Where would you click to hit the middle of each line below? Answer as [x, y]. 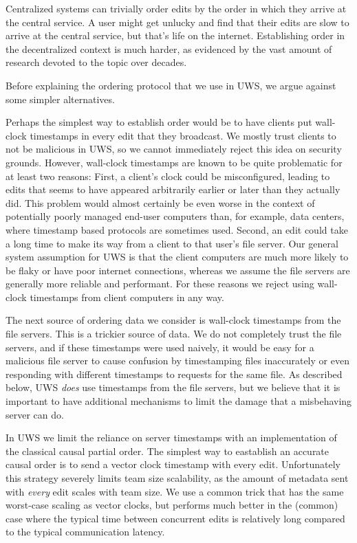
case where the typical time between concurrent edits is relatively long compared [175, 518]
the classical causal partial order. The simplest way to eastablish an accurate [167, 451]
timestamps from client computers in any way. [127, 297]
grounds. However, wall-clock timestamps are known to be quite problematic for [174, 162]
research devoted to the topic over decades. [96, 62]
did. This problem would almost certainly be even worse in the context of [160, 202]
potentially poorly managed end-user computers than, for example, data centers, [175, 216]
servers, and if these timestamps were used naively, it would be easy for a [160, 347]
